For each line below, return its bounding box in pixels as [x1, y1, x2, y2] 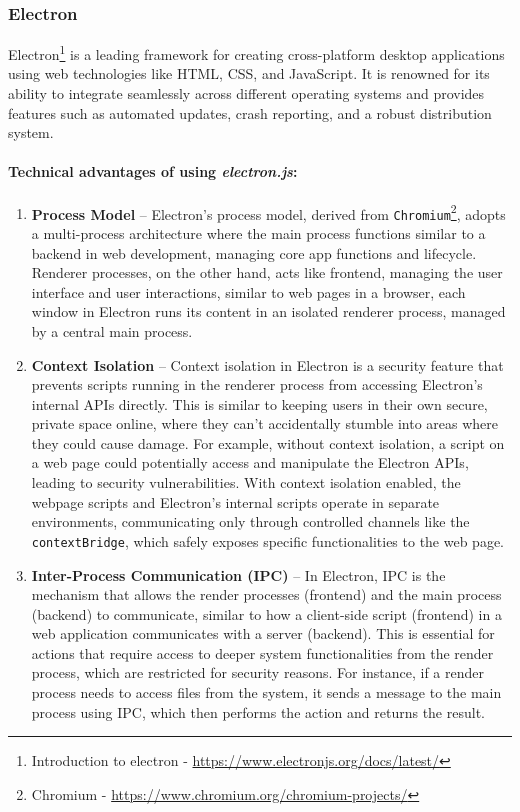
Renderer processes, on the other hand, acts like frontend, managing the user [31, 262, 503, 283]
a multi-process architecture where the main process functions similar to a [31, 222, 486, 243]
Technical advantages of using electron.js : [8, 161, 298, 182]
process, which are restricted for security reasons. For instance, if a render [31, 662, 485, 683]
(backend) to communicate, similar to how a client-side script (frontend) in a [31, 603, 502, 624]
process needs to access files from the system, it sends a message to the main [31, 682, 502, 703]
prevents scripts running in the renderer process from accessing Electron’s [31, 374, 483, 395]
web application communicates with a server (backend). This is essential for [31, 623, 495, 644]
